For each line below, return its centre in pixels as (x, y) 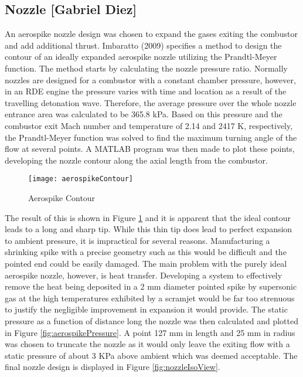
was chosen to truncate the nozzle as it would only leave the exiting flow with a (147, 344)
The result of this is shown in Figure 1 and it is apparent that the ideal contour (148, 217)
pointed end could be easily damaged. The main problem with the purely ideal (146, 263)
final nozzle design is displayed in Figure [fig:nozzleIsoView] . (113, 367)
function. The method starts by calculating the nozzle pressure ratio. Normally (146, 68)
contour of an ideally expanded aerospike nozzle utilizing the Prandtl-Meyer (141, 57)
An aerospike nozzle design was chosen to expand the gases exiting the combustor (151, 34)
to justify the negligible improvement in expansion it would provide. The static (146, 309)
